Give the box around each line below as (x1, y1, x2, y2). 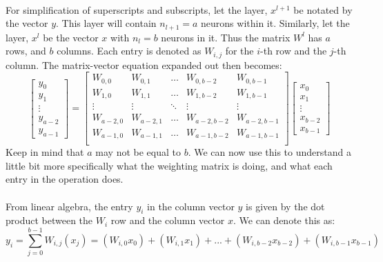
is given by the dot (246, 199, 325, 213)
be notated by (293, 2, 353, 17)
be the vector (43, 30, 99, 44)
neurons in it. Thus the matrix (161, 30, 291, 44)
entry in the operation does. (6, 172, 124, 186)
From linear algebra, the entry (6, 199, 133, 213)
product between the (6, 213, 93, 228)
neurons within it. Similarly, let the (201, 16, 350, 30)
